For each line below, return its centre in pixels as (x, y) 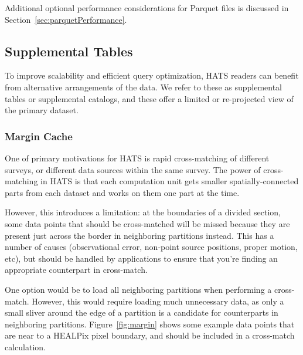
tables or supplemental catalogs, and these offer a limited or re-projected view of (149, 98)
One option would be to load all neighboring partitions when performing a (138, 289)
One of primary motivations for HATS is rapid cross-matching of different (137, 158)
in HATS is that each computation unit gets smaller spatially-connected (170, 181)
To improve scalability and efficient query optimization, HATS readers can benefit (152, 75)
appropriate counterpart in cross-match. (76, 270)
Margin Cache (39, 136)
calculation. (25, 346)
